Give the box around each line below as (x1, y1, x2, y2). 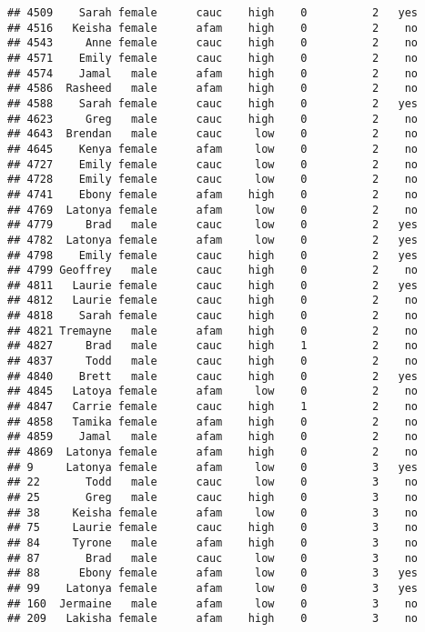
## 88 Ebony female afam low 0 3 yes (7, 567, 419, 580)
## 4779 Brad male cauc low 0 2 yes (7, 218, 419, 232)
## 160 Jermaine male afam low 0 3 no (7, 597, 419, 610)
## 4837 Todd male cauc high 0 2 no (7, 355, 419, 368)
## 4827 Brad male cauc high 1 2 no (7, 339, 419, 353)
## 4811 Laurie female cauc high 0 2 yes (7, 278, 419, 292)
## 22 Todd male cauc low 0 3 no (7, 476, 419, 489)
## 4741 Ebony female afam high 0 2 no (7, 187, 419, 201)
